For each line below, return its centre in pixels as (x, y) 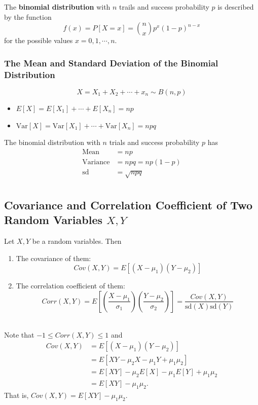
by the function (28, 16)
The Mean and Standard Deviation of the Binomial (111, 63)
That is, (16, 395)
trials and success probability (154, 142)
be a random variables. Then (77, 241)
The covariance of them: (53, 258)
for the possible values (39, 40)
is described (236, 7)
